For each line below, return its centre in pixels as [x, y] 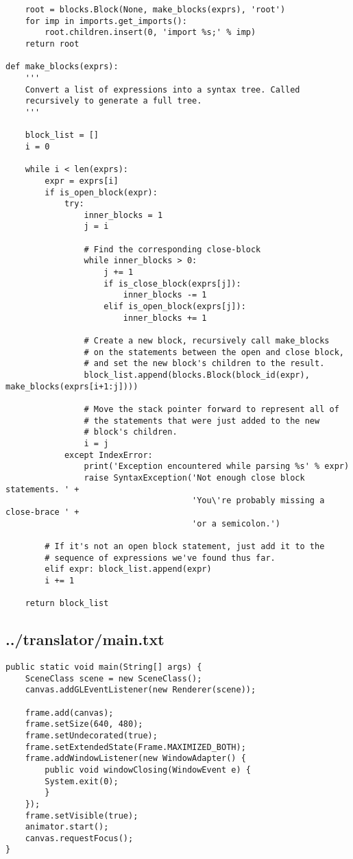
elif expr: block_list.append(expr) [128, 569]
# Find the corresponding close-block [172, 249]
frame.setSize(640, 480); [84, 724]
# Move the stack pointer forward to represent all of [211, 409]
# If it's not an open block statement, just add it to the [185, 546]
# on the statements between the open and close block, [214, 352]
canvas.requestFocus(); [79, 838]
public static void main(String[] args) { [104, 667]
